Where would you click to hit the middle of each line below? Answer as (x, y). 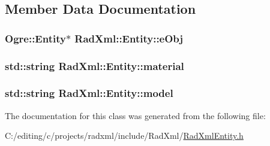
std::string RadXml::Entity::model (89, 93)
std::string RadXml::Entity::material (94, 66)
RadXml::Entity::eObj (129, 38)
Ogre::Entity (35, 38)
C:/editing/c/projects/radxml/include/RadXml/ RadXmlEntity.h (124, 136)
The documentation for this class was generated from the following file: (135, 115)
